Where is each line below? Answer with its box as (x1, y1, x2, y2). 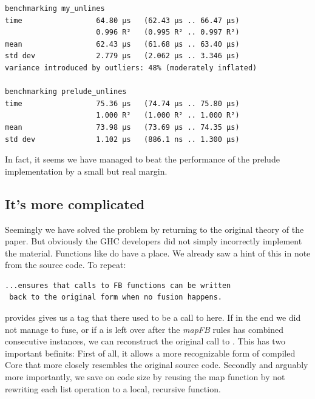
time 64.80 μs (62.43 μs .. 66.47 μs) (5, 16, 240, 25)
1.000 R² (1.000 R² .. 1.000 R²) (96, 111, 240, 120)
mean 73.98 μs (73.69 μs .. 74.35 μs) (5, 122, 240, 132)
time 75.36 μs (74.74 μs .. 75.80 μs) (5, 99, 240, 108)
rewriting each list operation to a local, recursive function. (5, 382, 221, 395)
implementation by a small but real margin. (5, 164, 168, 177)
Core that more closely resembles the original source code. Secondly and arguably (5, 358, 308, 371)
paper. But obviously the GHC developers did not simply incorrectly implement (5, 235, 302, 247)
